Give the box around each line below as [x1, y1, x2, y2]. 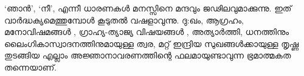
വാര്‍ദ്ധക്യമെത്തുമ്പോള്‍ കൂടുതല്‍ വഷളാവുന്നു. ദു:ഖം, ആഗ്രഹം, [4, 13, 244, 26]
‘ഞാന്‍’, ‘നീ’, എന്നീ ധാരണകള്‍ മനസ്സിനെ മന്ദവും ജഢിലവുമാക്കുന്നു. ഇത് [4, 2, 292, 14]
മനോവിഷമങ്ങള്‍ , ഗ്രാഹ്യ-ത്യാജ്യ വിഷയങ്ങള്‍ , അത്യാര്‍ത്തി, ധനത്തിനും [4, 25, 289, 38]
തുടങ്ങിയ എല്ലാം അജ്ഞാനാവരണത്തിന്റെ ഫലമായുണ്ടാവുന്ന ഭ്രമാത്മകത [4, 49, 291, 62]
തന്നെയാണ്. [4, 60, 57, 73]
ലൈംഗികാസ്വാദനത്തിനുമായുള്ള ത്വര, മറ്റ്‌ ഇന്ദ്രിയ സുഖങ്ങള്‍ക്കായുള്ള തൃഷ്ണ [4, 37, 299, 49]
